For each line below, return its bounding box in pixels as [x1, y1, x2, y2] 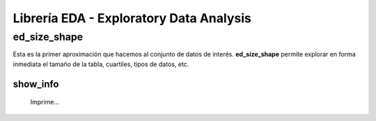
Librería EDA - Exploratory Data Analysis [13, 10, 252, 26]
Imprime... [30, 98, 59, 106]
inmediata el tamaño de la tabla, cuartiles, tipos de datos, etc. [13, 60, 189, 68]
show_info [13, 78, 59, 90]
